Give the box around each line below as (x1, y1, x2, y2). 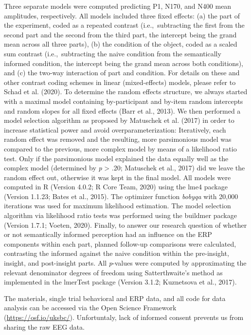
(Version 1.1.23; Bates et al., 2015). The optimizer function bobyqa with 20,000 (4, 191, 238, 201)
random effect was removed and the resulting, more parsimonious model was (4, 134, 232, 144)
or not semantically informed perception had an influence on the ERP (4, 229, 212, 239)
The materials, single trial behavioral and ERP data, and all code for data (4, 293, 226, 303)
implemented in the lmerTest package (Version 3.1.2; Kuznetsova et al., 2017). (4, 277, 237, 287)
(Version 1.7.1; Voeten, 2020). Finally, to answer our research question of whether (4, 219, 247, 230)
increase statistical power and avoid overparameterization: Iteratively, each (4, 124, 226, 134)
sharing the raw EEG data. (4, 321, 85, 332)
